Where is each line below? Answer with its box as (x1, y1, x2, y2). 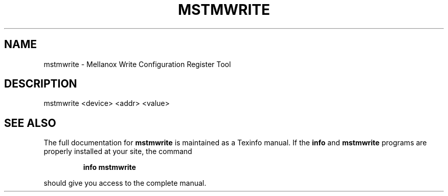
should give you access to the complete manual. (43, 179, 207, 188)
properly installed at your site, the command (43, 147, 192, 156)
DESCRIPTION (4, 77, 77, 91)
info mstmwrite (83, 163, 136, 172)
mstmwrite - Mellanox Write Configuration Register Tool (43, 59, 231, 69)
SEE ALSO (4, 116, 56, 129)
